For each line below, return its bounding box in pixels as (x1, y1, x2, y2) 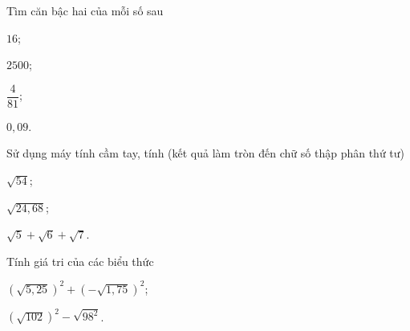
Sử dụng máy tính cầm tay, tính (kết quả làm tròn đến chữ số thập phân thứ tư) (6, 145, 405, 161)
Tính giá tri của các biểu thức (6, 252, 154, 269)
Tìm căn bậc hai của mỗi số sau (6, 2, 164, 18)
